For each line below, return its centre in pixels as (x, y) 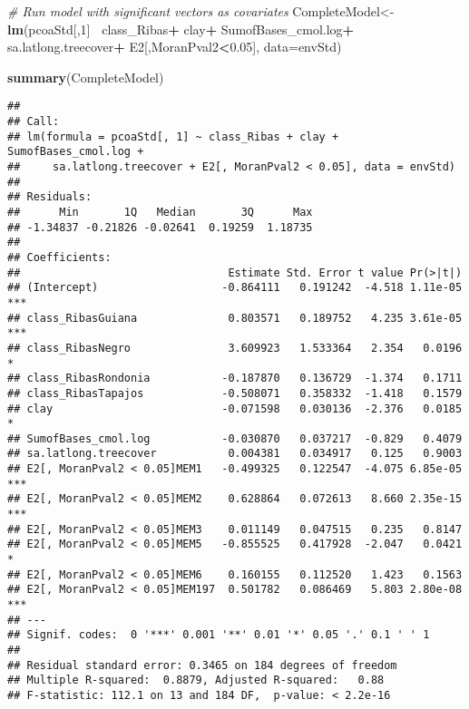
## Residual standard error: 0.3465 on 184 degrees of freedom (202, 665)
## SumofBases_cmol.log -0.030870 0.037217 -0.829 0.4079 (235, 438)
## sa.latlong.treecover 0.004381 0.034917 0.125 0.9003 (235, 454)
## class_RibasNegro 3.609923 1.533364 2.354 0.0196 (235, 348)
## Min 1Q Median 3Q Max (160, 212)
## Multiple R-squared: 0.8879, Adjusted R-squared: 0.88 (196, 680)
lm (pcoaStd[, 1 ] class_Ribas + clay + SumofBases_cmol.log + (181, 29)
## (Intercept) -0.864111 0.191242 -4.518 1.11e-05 (235, 288)
